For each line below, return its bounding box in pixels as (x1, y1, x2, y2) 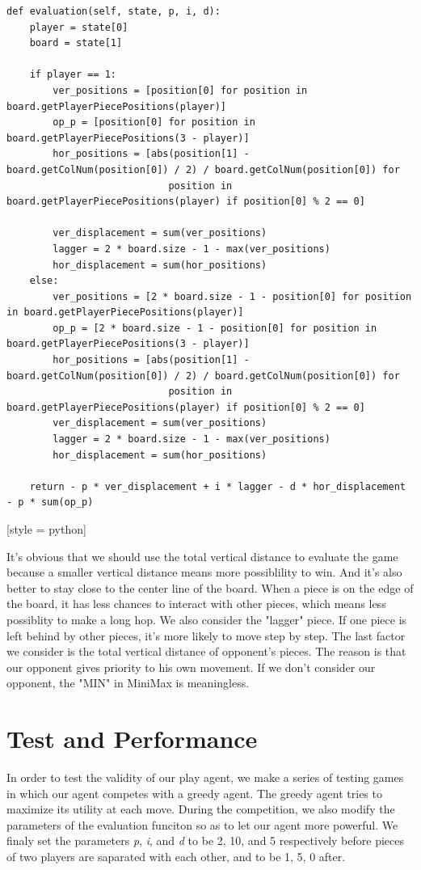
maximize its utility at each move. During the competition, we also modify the (6, 800, 395, 817)
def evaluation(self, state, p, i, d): (6, 6, 221, 17)
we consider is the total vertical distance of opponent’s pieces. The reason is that (6, 643, 406, 660)
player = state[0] (29, 21, 128, 33)
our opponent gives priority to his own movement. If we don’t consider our (6, 658, 376, 675)
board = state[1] (29, 37, 123, 49)
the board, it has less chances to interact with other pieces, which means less (6, 595, 386, 612)
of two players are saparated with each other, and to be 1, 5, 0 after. (6, 848, 346, 865)
